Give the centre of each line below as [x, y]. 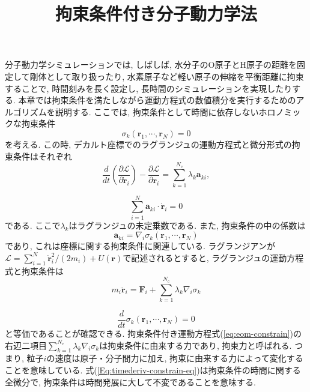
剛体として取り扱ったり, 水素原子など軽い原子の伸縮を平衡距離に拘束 [167, 76]
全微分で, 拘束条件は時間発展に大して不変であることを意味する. [130, 381]
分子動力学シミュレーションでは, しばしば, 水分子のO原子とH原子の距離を [151, 65]
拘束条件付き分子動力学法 [156, 14]
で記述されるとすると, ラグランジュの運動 [205, 257]
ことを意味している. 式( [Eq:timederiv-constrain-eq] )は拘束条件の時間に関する [153, 369]
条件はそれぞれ [42, 156]
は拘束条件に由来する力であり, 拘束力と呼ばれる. [196, 345]
